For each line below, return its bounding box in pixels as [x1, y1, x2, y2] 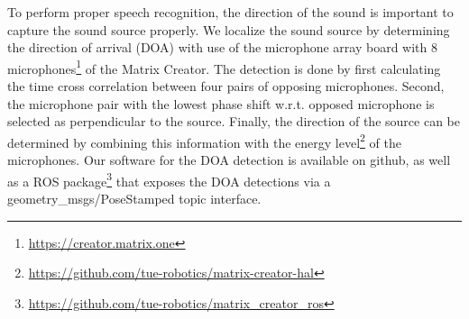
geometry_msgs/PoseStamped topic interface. [7, 188, 262, 207]
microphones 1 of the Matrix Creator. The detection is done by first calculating [7, 56, 441, 77]
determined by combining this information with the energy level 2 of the [7, 130, 401, 151]
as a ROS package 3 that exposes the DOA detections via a [7, 169, 331, 190]
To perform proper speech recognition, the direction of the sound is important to [7, 3, 454, 21]
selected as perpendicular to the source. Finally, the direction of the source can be [7, 112, 460, 131]
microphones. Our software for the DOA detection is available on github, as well [7, 150, 451, 169]
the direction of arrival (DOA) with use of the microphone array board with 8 [7, 38, 437, 57]
